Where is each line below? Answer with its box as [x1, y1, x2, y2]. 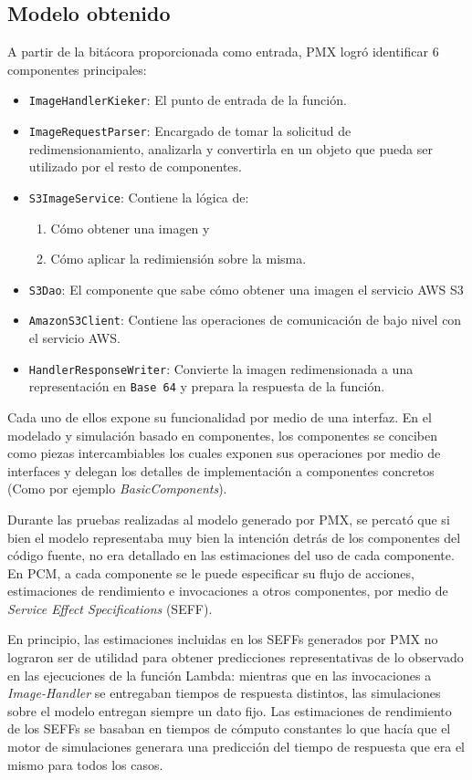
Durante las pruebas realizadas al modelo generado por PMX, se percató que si [7, 509, 450, 528]
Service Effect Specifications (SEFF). [7, 598, 213, 618]
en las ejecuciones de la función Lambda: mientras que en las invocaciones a [7, 665, 432, 684]
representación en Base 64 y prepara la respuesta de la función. [28, 377, 385, 396]
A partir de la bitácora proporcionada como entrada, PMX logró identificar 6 [7, 42, 439, 61]
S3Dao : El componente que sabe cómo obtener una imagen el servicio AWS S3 [28, 279, 464, 298]
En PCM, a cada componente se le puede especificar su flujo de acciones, [7, 563, 414, 582]
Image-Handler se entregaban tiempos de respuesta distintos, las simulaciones [7, 683, 441, 702]
